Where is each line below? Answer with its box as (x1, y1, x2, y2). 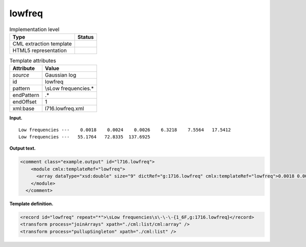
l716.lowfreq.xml (45, 105, 84, 112)
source (12, 71, 30, 79)
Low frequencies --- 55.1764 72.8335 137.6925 (18, 134, 150, 140)
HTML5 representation (12, 46, 67, 54)
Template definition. (9, 201, 54, 207)
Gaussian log (45, 71, 76, 79)
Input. (9, 115, 22, 121)
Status (77, 33, 94, 40)
